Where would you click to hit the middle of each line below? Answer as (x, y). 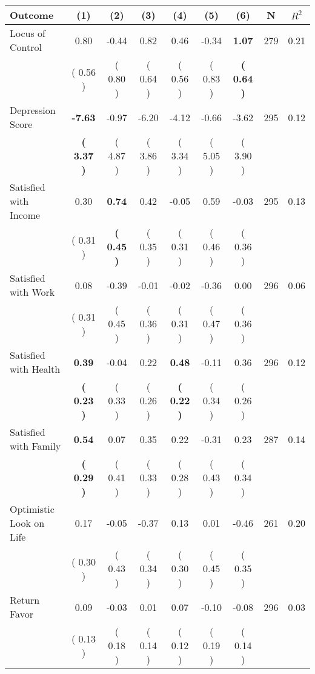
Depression (33, 110)
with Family (35, 446)
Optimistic (32, 509)
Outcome (32, 15)
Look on (27, 523)
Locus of (28, 33)
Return (25, 600)
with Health (35, 369)
